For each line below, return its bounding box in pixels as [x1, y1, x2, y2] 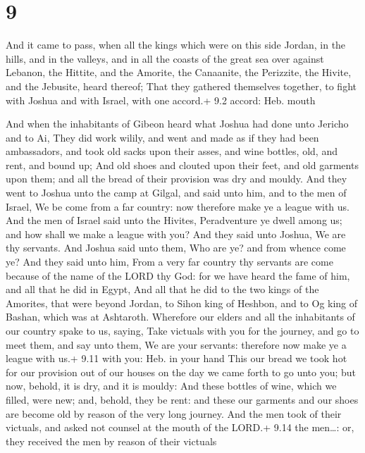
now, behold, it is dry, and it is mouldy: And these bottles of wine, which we [6, 378, 337, 393]
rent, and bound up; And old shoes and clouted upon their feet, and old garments [6, 157, 359, 172]
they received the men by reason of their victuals [6, 433, 217, 448]
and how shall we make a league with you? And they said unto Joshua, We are [6, 226, 346, 241]
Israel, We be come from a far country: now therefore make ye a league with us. [6, 199, 349, 213]
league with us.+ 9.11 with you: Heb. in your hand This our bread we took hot [6, 351, 347, 366]
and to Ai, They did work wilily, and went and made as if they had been [6, 130, 319, 144]
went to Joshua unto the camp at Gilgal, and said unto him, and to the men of [6, 185, 347, 200]
